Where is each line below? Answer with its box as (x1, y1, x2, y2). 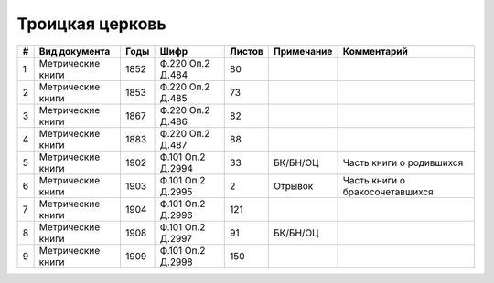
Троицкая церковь (16, 14, 166, 34)
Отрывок (273, 179, 314, 192)
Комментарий (342, 45, 409, 58)
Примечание (273, 45, 333, 58)
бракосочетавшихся (342, 185, 434, 198)
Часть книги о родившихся (342, 156, 464, 169)
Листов (230, 45, 264, 58)
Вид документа (38, 45, 111, 58)
